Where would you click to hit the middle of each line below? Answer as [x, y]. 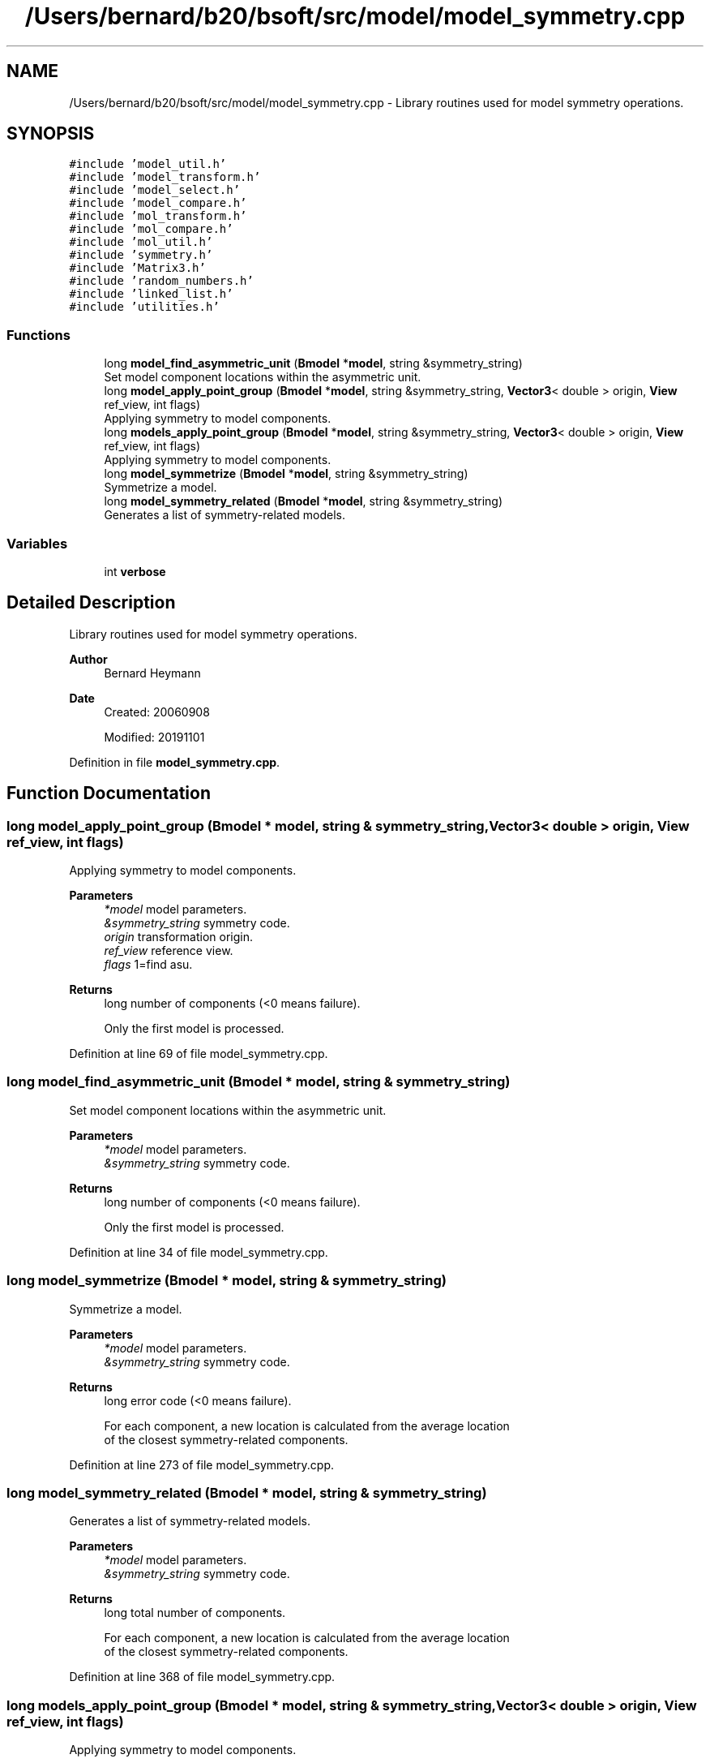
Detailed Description [91, 603]
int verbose [135, 571]
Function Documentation [109, 793]
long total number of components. [195, 1613]
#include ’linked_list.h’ [151, 294]
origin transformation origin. [179, 937]
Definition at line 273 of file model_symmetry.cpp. [202, 1464]
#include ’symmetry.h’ [141, 255]
